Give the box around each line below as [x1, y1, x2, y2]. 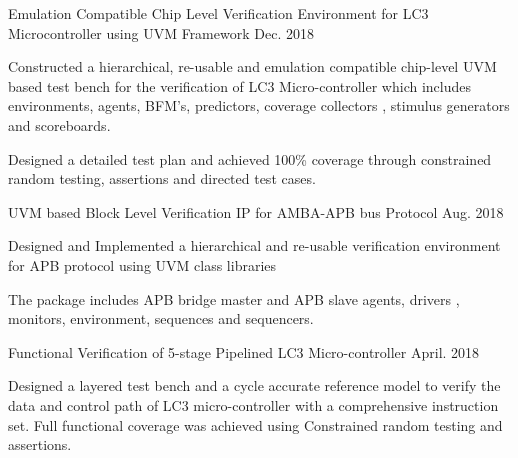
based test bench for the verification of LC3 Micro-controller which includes [8, 75, 472, 96]
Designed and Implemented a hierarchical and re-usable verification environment [8, 235, 501, 256]
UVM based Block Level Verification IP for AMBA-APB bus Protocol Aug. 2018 [8, 201, 504, 222]
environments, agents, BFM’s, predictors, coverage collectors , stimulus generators [8, 95, 510, 116]
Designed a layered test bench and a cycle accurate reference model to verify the [8, 375, 501, 396]
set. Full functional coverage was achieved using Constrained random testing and [8, 414, 503, 435]
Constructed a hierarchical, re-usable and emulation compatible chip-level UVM [8, 56, 497, 77]
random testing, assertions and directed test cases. [8, 168, 316, 189]
